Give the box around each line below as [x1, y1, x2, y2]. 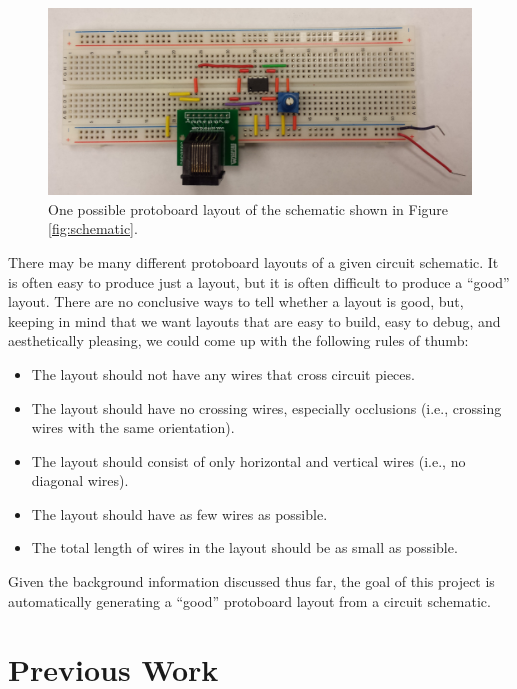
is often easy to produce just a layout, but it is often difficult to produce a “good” [8, 271, 510, 292]
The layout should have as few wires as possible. [31, 503, 328, 524]
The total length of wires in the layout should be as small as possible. [31, 537, 458, 558]
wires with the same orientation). [31, 417, 235, 438]
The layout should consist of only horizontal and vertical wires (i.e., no [31, 450, 466, 471]
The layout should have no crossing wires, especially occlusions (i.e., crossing [31, 397, 502, 418]
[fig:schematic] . [48, 218, 138, 239]
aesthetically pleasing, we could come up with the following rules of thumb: [8, 330, 469, 351]
